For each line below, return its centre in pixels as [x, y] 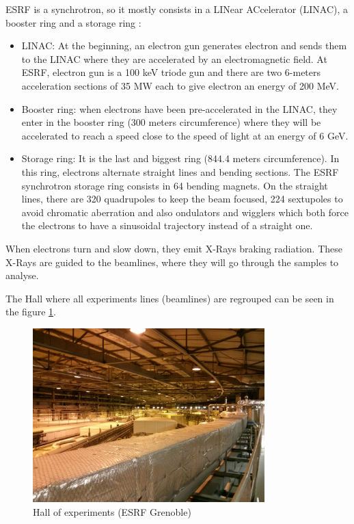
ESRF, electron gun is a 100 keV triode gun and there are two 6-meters [171, 72]
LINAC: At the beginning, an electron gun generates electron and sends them [184, 45]
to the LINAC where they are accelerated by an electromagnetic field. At [174, 58]
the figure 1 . [31, 312]
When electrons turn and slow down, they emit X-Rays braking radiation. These [174, 248]
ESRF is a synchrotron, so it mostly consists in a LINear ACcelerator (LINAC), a [177, 9]
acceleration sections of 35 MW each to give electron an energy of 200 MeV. [180, 85]
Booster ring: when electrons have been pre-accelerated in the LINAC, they [179, 108]
